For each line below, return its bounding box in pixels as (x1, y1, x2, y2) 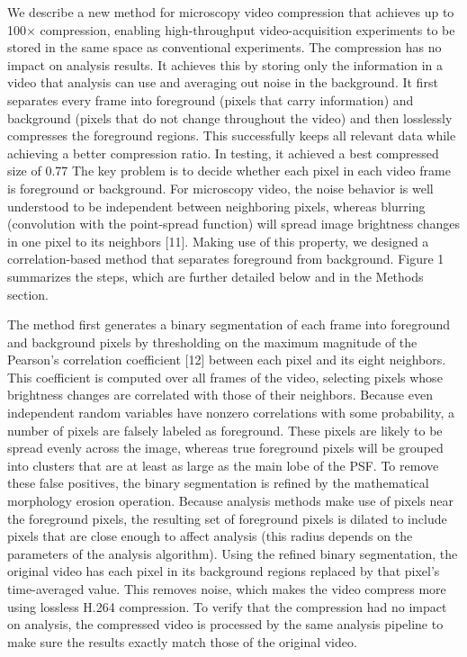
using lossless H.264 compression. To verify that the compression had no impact (7, 597, 447, 616)
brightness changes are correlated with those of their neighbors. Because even (7, 385, 433, 404)
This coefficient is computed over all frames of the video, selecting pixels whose (7, 367, 443, 386)
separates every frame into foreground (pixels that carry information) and (7, 90, 414, 109)
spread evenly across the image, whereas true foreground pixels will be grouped (7, 438, 444, 457)
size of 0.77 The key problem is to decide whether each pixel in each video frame (7, 161, 451, 180)
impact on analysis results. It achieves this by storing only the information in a (7, 55, 444, 74)
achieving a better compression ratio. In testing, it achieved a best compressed (7, 143, 439, 162)
